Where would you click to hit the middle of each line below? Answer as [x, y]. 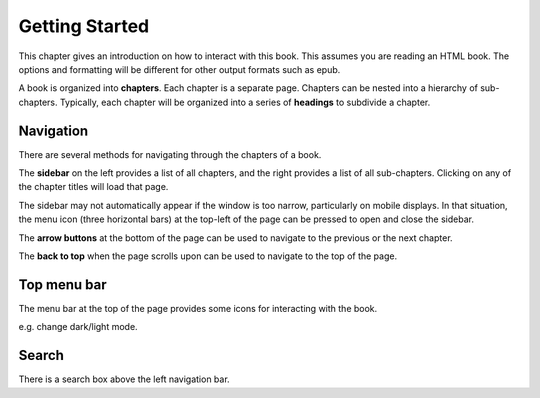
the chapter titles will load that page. [93, 187]
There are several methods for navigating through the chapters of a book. [170, 154]
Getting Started [84, 26]
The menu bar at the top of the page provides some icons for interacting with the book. [198, 308]
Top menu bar [62, 284]
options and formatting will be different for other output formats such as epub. [179, 69]
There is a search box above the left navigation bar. [124, 379]
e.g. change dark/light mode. [78, 327]
